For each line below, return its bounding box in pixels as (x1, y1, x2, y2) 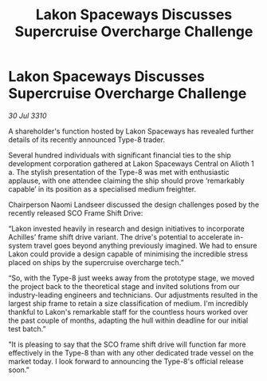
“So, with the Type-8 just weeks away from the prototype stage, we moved (8, 273, 255, 283)
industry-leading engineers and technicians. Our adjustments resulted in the (8, 290, 258, 300)
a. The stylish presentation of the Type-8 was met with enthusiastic (8, 167, 230, 177)
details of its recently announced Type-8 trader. (8, 134, 166, 145)
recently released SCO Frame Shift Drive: (8, 208, 143, 217)
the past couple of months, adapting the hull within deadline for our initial (8, 316, 249, 325)
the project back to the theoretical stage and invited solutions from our (8, 281, 241, 291)
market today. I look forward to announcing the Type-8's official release (8, 356, 245, 366)
